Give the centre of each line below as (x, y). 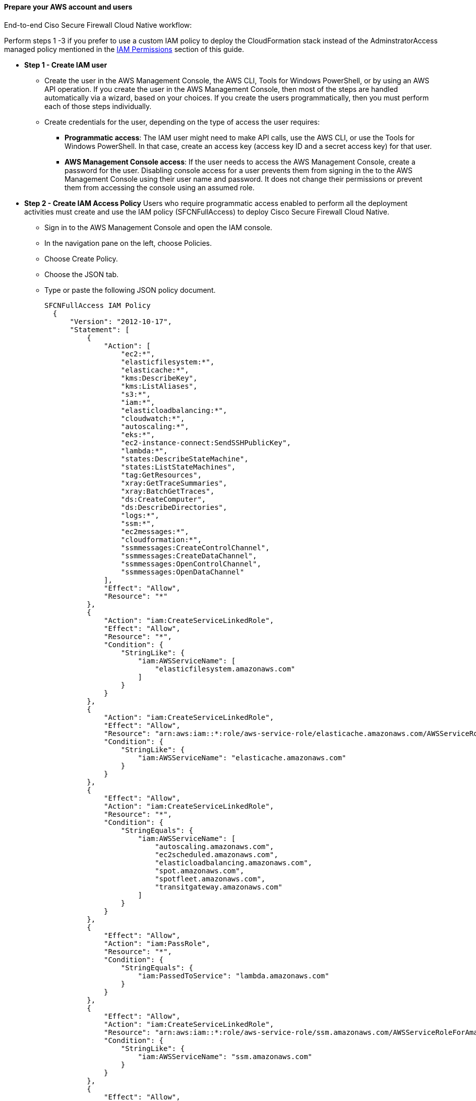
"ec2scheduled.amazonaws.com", (217, 854)
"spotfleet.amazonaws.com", (210, 879)
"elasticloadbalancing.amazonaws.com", (234, 862)
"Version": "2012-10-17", (121, 321)
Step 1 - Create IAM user (66, 65)
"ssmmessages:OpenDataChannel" (183, 572)
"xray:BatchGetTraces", (168, 491)
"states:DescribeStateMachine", (185, 459)
